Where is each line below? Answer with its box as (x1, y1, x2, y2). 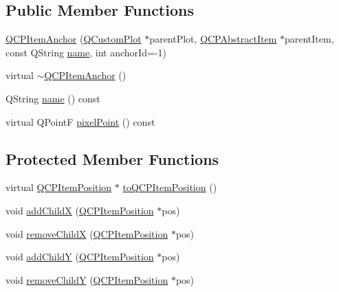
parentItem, (284, 32, 334, 46)
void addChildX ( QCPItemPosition (6, 203, 154, 217)
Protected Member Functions (6, 148, 219, 169)
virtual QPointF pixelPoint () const (6, 114, 155, 128)
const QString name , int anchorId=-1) (6, 45, 166, 59)
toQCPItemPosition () (122, 180, 217, 194)
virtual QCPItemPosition (6, 180, 112, 194)
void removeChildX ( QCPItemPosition (6, 226, 168, 240)
